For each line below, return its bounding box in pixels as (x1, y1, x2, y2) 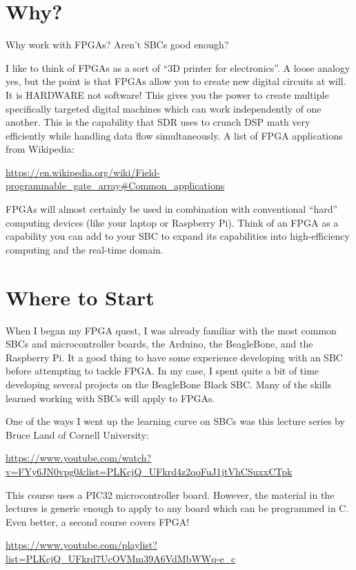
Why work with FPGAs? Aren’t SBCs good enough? (6, 37, 229, 52)
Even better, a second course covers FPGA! (6, 514, 190, 529)
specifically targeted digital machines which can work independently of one (6, 101, 322, 115)
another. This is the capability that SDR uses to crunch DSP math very (6, 115, 310, 129)
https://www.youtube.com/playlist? (6, 538, 157, 552)
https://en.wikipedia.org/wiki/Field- (6, 164, 160, 179)
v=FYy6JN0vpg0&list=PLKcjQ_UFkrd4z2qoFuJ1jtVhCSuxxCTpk (6, 464, 293, 478)
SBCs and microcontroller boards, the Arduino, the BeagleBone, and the (6, 336, 313, 351)
